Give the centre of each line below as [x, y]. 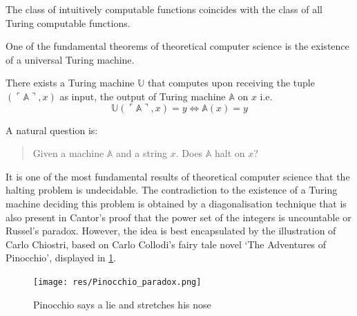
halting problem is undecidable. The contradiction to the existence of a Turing [172, 190]
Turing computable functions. [68, 22]
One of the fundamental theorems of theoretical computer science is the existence [177, 46]
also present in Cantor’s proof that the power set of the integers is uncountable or [178, 217]
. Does [189, 153]
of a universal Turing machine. [70, 59]
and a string [142, 153]
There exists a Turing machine [70, 83]
